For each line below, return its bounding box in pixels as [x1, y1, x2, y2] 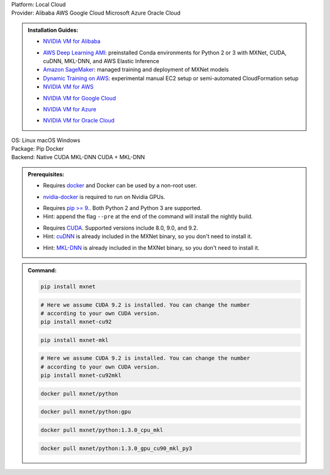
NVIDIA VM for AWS [43, 83, 94, 91]
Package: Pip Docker [11, 145, 64, 152]
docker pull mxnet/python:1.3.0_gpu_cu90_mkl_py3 [40, 444, 193, 452]
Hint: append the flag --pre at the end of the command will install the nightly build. [43, 213, 253, 220]
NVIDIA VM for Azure [43, 105, 97, 113]
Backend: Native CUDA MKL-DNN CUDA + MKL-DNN [11, 154, 145, 161]
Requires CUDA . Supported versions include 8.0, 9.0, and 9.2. [43, 224, 199, 231]
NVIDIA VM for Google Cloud [43, 94, 116, 102]
